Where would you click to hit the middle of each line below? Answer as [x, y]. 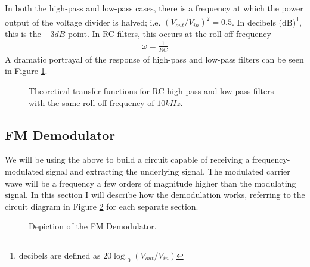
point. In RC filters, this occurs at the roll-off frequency [169, 33]
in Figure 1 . [26, 71]
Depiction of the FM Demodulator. [93, 226]
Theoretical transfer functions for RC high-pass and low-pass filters [151, 91]
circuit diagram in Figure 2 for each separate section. [102, 206]
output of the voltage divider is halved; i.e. [83, 22]
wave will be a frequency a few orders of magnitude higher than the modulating [151, 183]
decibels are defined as [60, 255]
